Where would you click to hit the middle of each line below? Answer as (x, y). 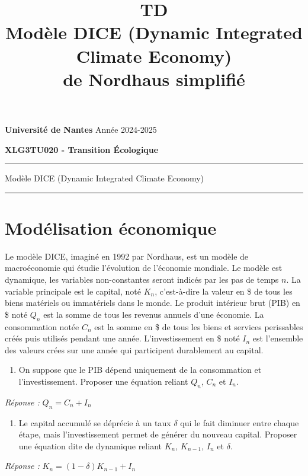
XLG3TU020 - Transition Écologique (82, 149)
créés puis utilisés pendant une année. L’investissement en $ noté (122, 338)
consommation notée (42, 326)
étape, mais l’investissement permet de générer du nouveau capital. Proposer (158, 434)
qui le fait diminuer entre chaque (240, 422)
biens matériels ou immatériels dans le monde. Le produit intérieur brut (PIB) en (153, 303)
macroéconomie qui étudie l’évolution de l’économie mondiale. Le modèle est (144, 268)
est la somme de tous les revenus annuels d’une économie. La (154, 314)
